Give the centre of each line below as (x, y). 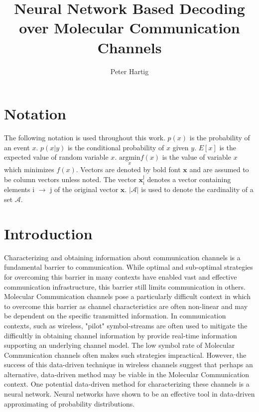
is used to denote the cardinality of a (197, 189)
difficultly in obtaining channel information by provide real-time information (121, 335)
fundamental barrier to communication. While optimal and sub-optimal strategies (129, 267)
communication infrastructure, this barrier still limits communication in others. (125, 286)
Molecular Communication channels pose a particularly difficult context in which (127, 296)
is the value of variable (196, 157)
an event (17, 147)
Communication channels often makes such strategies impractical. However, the (125, 355)
